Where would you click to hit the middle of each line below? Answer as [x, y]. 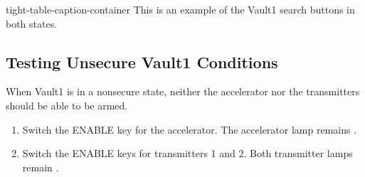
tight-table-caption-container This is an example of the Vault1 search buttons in [180, 9]
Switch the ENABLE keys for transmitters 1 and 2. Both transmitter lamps [187, 153]
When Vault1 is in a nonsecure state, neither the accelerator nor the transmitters [183, 91]
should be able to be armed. [67, 105]
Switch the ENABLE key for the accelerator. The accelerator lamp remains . [190, 129]
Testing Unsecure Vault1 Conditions [142, 61]
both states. [32, 23]
